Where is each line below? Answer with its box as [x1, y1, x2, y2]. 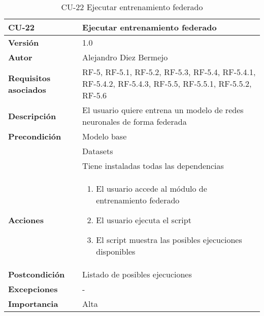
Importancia [8, 298, 58, 309]
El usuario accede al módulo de [96, 183, 207, 194]
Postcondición [8, 268, 65, 280]
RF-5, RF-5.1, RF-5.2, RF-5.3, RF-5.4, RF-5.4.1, [82, 66, 256, 78]
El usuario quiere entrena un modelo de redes [82, 104, 244, 116]
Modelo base [82, 130, 127, 142]
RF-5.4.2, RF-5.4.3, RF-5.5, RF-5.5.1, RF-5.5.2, [82, 78, 252, 89]
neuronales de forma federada [82, 116, 187, 127]
